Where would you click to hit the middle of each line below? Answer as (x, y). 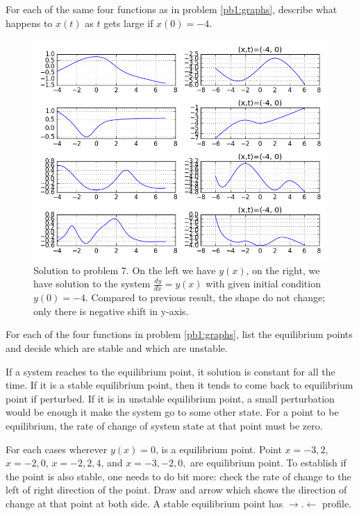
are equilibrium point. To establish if (268, 463)
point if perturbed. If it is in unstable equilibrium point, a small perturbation (170, 398)
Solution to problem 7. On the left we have (125, 270)
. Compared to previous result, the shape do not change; (205, 297)
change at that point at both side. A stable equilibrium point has (144, 503)
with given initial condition (263, 284)
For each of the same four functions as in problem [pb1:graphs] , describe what (172, 9)
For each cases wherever (57, 449)
